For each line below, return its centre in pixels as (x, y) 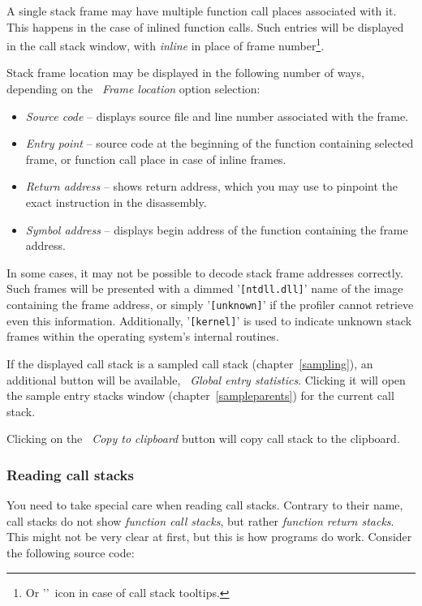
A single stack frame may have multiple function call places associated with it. (202, 11)
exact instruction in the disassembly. (116, 202)
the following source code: (71, 552)
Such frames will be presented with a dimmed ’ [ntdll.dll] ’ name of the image (205, 288)
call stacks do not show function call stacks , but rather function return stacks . (200, 520)
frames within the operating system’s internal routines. (143, 336)
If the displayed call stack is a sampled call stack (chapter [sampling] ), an (190, 363)
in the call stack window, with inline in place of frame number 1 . (166, 44)
